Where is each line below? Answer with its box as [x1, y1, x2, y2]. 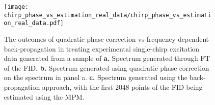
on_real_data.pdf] [4, 20, 64, 27]
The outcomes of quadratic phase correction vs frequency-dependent [4, 33, 209, 44]
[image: [4, 3, 29, 10]
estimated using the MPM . [4, 91, 84, 102]
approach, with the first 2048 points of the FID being [42, 81, 203, 92]
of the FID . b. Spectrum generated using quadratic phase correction [4, 62, 209, 73]
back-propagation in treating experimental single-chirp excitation [4, 43, 200, 53]
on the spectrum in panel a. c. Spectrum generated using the [4, 72, 188, 82]
